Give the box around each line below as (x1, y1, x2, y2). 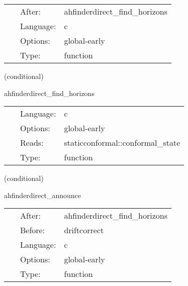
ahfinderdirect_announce (4, 189, 81, 200)
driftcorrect (64, 224, 104, 236)
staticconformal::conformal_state (64, 137, 180, 149)
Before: (20, 224, 45, 236)
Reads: (20, 137, 44, 149)
